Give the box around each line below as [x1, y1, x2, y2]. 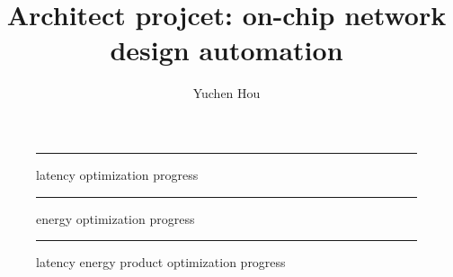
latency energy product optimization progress [36, 253, 286, 272]
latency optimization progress [36, 165, 199, 183]
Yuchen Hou [192, 84, 261, 103]
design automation [110, 31, 343, 68]
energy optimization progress [36, 209, 195, 228]
